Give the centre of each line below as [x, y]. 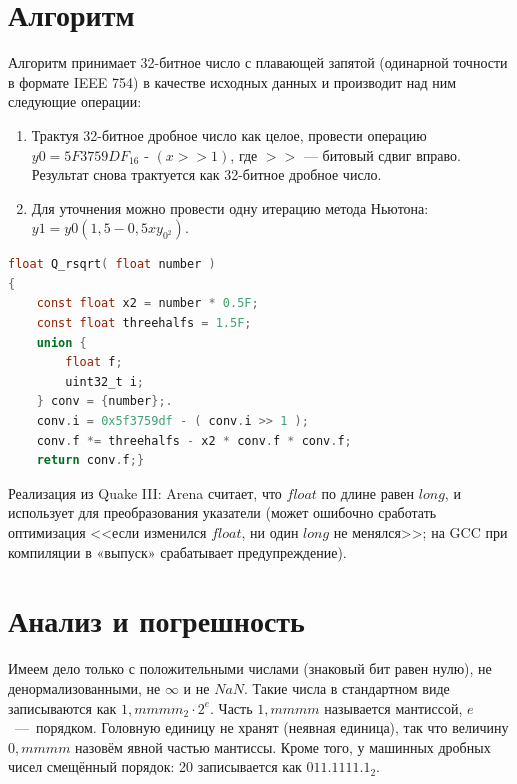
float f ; [94, 362]
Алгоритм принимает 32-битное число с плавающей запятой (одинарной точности [258, 62]
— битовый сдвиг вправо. [382, 154]
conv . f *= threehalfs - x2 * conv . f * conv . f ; [194, 440]
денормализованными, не [84, 687]
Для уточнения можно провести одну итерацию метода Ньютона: [230, 207]
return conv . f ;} [90, 460]
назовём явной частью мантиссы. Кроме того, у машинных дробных [283, 746]
